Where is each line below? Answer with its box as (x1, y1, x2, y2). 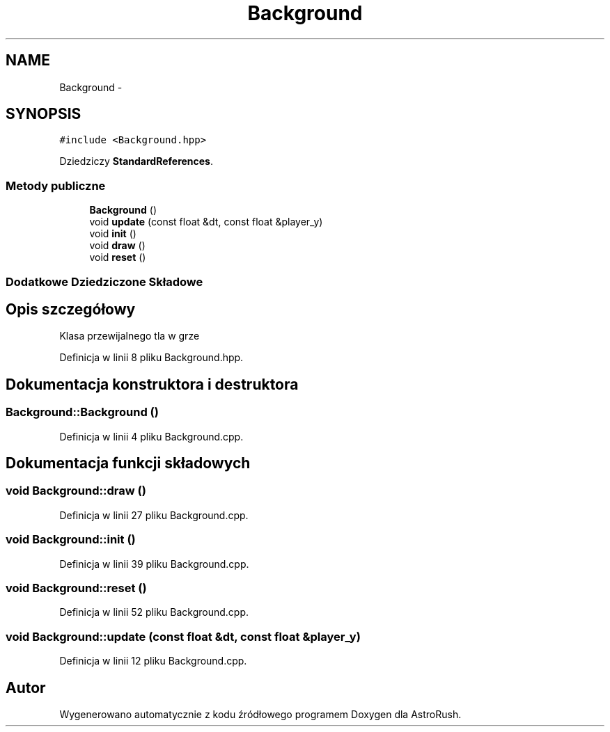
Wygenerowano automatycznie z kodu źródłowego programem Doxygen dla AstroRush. (59, 708, 462, 720)
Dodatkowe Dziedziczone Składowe (6, 274, 203, 289)
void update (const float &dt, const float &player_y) (89, 216, 323, 228)
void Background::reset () (6, 580, 147, 595)
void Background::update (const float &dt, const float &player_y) (6, 629, 361, 644)
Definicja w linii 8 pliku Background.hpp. (59, 351, 244, 364)
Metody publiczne (6, 178, 106, 193)
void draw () (89, 239, 146, 252)
